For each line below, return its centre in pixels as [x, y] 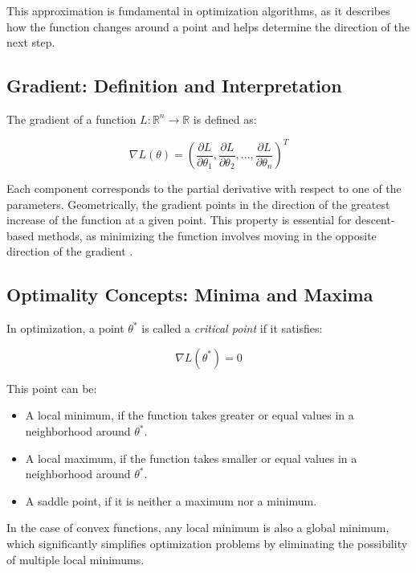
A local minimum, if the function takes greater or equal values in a [190, 415]
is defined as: [225, 119]
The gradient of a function [71, 119]
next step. [31, 42]
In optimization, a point [65, 328]
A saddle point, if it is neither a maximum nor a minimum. [171, 500]
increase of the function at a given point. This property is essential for [179, 220]
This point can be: [52, 388]
